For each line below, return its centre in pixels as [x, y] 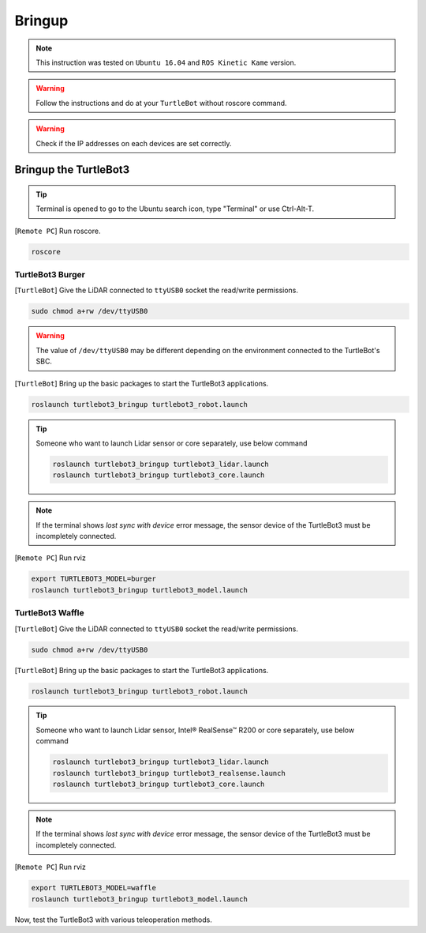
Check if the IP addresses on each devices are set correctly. [134, 143]
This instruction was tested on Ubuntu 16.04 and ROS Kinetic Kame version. [166, 62]
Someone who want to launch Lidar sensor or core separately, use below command [172, 443]
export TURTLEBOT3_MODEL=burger [94, 579]
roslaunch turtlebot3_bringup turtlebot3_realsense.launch [169, 773]
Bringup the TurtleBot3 [72, 170]
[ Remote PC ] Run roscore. [58, 231]
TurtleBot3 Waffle [49, 613]
